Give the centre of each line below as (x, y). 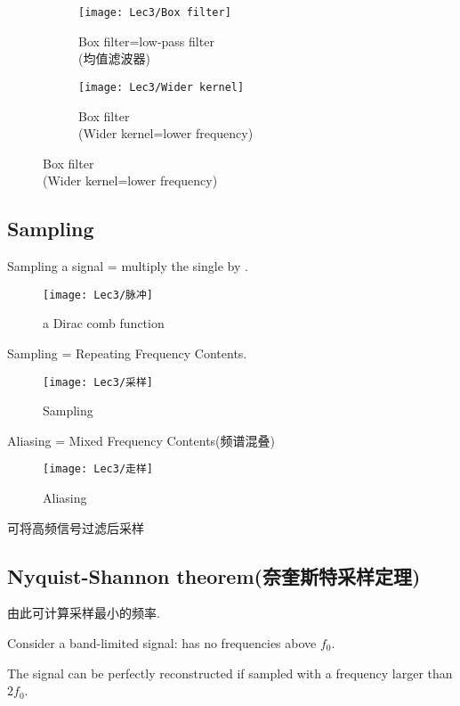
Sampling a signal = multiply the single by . (128, 266)
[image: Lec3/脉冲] (98, 295)
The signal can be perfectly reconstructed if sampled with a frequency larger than (230, 673)
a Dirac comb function (104, 323)
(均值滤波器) (114, 58)
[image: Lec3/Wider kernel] (161, 87)
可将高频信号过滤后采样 (76, 527)
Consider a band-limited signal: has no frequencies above (162, 643)
